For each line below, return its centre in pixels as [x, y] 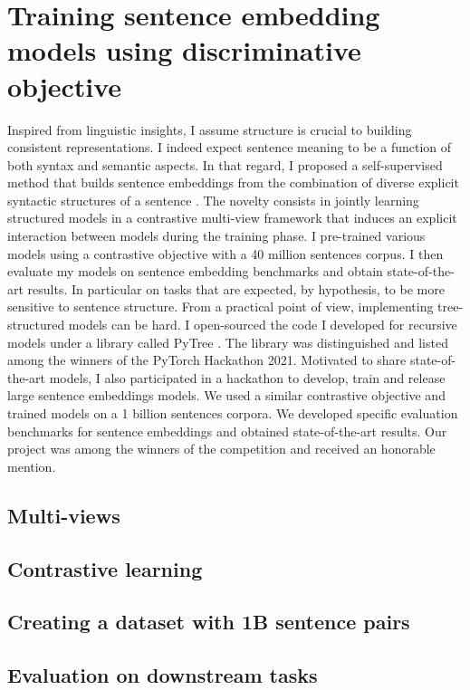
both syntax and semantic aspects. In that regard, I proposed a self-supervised [225, 164]
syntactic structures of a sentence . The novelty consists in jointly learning [213, 200]
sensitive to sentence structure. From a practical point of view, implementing [221, 307]
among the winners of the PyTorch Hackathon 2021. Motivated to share [207, 360]
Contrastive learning [105, 568]
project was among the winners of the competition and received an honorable [221, 449]
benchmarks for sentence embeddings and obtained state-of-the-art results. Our [227, 431]
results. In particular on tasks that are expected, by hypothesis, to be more [236, 288]
